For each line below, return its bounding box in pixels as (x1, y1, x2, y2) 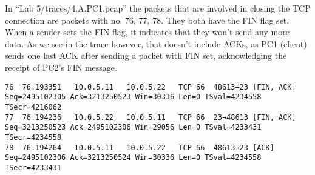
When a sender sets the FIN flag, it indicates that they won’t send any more (5, 25, 290, 38)
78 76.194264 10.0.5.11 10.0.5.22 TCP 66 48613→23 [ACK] (5, 143, 274, 152)
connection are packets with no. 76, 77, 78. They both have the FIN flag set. (5, 13, 290, 26)
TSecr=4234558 (5, 133, 62, 142)
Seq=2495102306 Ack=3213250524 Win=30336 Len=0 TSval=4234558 (5, 153, 262, 162)
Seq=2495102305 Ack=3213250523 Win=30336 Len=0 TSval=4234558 (5, 93, 262, 102)
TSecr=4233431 (5, 163, 62, 172)
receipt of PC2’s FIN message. (5, 61, 117, 73)
